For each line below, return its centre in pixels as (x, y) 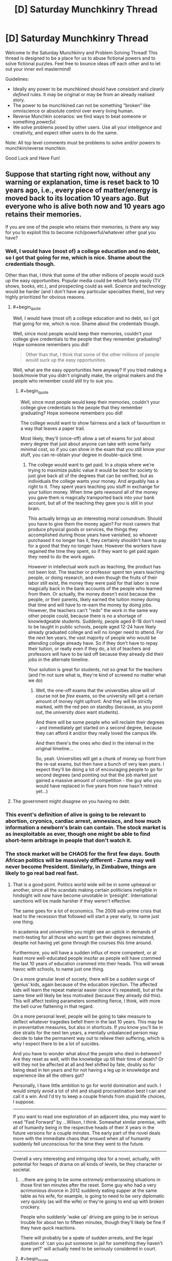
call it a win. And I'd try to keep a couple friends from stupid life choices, (89, 1096)
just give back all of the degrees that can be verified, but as (91, 475)
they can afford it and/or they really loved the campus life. (96, 733)
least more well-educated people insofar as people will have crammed (87, 958)
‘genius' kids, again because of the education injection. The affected (85, 984)
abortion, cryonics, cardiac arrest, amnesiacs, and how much (83, 821)
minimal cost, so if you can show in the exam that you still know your (93, 449)
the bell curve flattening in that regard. (53, 1006)
